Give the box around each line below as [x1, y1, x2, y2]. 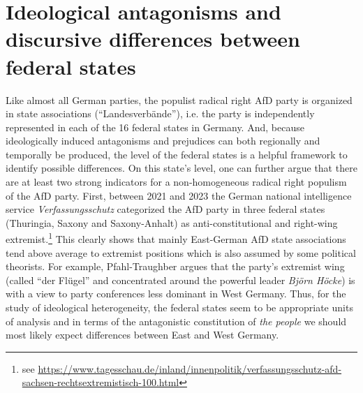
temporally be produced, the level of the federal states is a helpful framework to [6, 147, 348, 161]
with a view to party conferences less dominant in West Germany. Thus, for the [6, 286, 346, 301]
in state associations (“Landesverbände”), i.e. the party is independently [6, 106, 315, 121]
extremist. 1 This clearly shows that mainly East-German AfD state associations [6, 230, 346, 246]
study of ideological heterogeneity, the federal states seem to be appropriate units [6, 300, 353, 315]
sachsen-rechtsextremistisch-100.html [22, 375, 179, 390]
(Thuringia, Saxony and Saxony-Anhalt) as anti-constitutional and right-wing [6, 215, 338, 230]
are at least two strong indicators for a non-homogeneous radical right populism [6, 175, 347, 189]
